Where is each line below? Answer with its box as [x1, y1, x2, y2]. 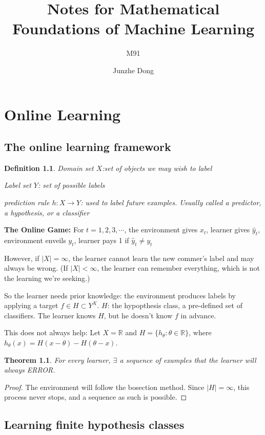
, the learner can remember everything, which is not [97, 263, 260, 273]
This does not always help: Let [4, 327, 100, 338]
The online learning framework [4, 139, 171, 155]
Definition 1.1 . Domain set [4, 162, 94, 173]
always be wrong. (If [4, 263, 68, 273]
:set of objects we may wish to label [102, 162, 212, 173]
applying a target [4, 300, 58, 311]
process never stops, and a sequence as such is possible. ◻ [4, 391, 187, 402]
